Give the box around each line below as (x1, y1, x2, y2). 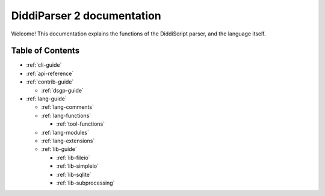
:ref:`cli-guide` (26, 61, 62, 69)
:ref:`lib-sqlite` (56, 171, 91, 178)
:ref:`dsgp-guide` (41, 87, 84, 94)
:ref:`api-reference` (26, 70, 74, 77)
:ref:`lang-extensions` (41, 137, 95, 144)
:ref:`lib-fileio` (56, 154, 90, 161)
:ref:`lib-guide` (41, 145, 78, 153)
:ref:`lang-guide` (26, 95, 67, 102)
